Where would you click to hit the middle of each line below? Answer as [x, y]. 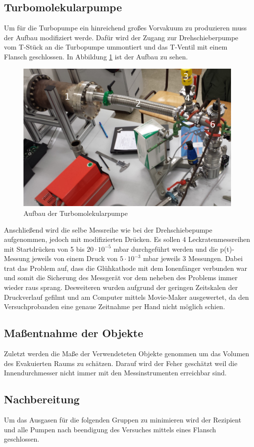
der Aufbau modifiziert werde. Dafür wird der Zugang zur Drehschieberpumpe [121, 37]
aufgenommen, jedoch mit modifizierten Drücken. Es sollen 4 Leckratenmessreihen [127, 239]
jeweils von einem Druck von [75, 258]
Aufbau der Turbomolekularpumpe [76, 213]
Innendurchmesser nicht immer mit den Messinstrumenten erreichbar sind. [115, 373]
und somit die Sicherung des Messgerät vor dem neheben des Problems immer [121, 277]
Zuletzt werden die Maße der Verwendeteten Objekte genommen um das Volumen [127, 354]
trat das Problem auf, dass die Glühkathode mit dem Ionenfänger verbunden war [126, 268]
